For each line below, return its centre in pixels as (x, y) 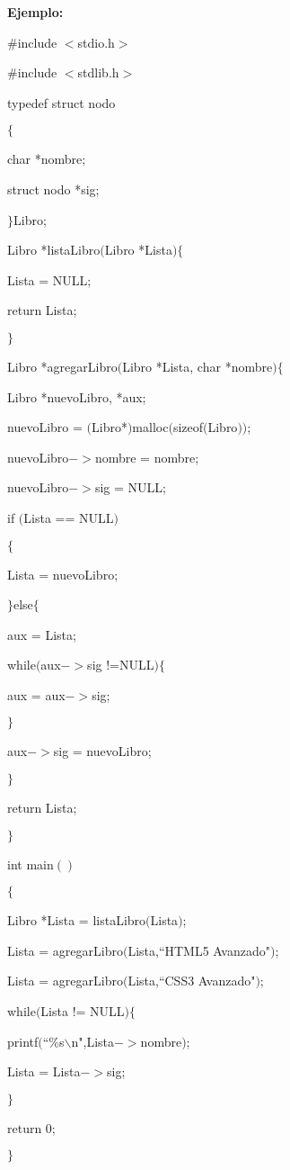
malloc (150, 427)
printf (23, 1041)
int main (31, 864)
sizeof (188, 427)
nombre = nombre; (147, 457)
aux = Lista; (42, 634)
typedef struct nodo (62, 102)
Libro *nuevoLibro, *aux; (77, 396)
